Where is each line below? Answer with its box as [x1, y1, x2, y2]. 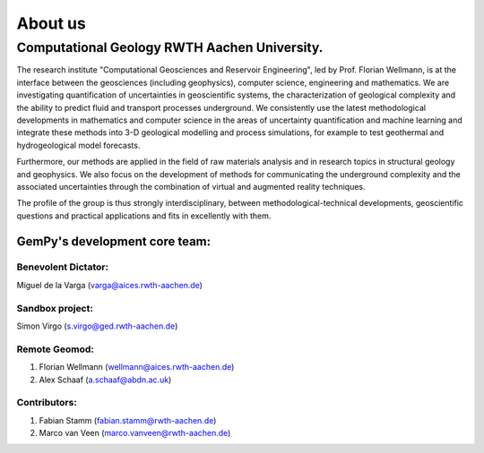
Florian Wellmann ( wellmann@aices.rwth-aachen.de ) [39, 362, 235, 372]
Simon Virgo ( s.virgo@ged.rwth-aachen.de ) [16, 321, 178, 331]
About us [16, 13, 87, 33]
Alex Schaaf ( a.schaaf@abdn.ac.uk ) [39, 374, 172, 385]
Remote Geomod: [16, 343, 94, 355]
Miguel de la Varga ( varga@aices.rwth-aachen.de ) [16, 279, 203, 290]
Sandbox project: [16, 302, 93, 314]
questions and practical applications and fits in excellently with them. [16, 210, 272, 221]
